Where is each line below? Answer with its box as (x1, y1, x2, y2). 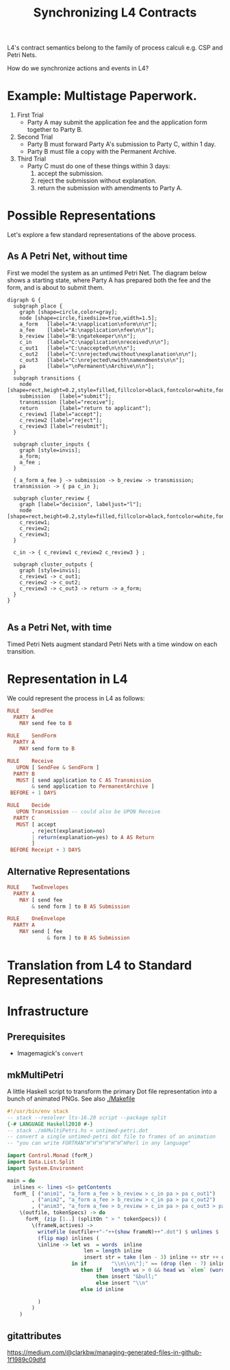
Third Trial (16, 155, 47, 163)
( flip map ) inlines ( (37, 1235, 99, 1242)
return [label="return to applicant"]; (19, 404, 152, 411)
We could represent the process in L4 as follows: (7, 694, 145, 702)
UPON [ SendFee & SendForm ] (16, 764, 99, 770)
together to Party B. (27, 126, 84, 134)
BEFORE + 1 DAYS (10, 790, 57, 797)
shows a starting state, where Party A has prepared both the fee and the (7, 276, 211, 284)
